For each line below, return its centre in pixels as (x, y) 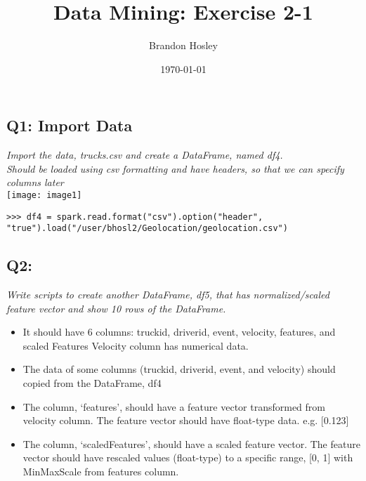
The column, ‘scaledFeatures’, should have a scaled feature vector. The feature (191, 443)
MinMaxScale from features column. (101, 472)
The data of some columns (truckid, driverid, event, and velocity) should (179, 369)
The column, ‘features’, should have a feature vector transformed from (174, 406)
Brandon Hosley (183, 45)
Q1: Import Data (70, 125)
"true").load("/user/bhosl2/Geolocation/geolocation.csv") (147, 229)
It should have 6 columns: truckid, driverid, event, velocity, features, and (179, 332)
